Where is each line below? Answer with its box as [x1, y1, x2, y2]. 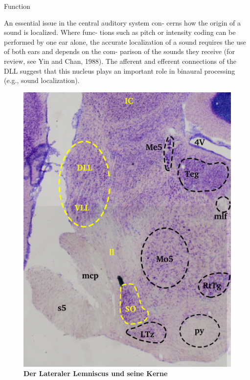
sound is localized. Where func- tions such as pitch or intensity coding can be [4, 27, 236, 37]
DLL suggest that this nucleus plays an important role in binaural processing [4, 65, 235, 76]
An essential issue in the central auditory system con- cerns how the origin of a [4, 17, 241, 27]
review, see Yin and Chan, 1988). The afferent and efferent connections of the [4, 55, 237, 66]
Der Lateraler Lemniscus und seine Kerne [23, 368, 168, 379]
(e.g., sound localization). [4, 75, 80, 85]
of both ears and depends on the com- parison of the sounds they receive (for [4, 46, 235, 56]
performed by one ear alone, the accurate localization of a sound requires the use [4, 36, 246, 47]
